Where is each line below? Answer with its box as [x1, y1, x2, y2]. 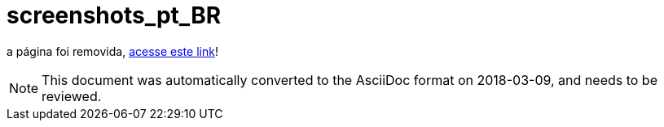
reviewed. [42, 87, 102, 104]
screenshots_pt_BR [7, 2, 222, 29]
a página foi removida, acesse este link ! [7, 44, 218, 58]
